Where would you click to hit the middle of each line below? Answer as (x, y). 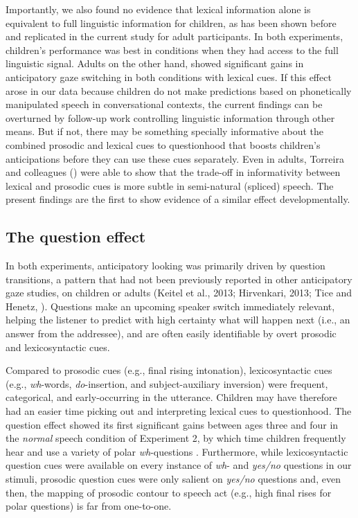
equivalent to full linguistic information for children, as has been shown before (171, 23)
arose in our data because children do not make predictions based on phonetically (179, 90)
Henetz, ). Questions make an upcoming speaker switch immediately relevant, (170, 306)
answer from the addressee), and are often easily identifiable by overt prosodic (171, 333)
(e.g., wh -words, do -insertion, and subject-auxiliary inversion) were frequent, (167, 383)
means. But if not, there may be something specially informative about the (165, 131)
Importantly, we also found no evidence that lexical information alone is (158, 9)
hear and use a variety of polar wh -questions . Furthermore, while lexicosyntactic (177, 451)
